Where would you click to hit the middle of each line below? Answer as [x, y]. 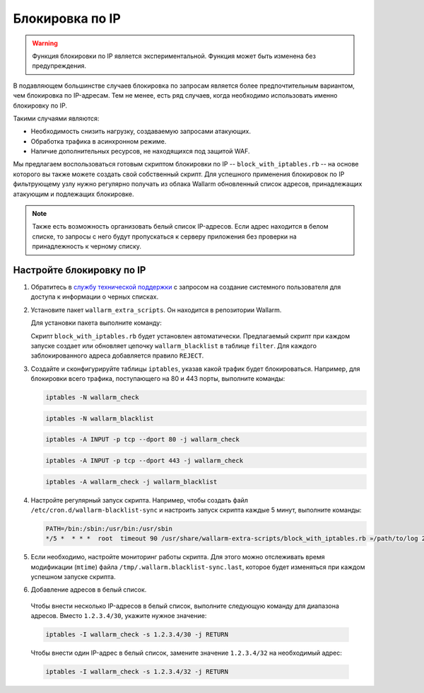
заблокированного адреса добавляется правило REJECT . [117, 356]
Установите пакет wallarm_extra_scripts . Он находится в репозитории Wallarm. [156, 310]
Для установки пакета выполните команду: [96, 323]
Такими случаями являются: [56, 118]
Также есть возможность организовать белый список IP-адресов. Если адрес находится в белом [180, 227]
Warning [45, 43]
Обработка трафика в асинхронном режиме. [99, 141]
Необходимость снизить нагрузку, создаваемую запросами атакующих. [141, 132]
